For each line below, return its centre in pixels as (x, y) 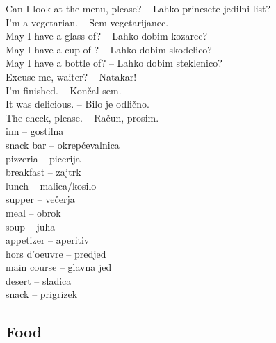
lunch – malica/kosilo (51, 185)
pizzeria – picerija (43, 158)
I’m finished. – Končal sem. (64, 90)
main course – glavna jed (59, 267)
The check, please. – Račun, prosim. (82, 117)
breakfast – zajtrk (43, 172)
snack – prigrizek (42, 294)
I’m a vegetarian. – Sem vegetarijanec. (87, 22)
